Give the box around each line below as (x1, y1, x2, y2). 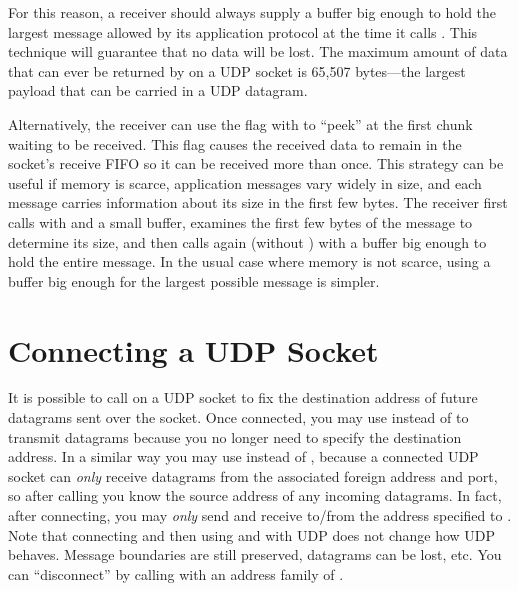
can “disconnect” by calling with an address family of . (8, 563, 344, 584)
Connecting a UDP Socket (8, 329, 379, 370)
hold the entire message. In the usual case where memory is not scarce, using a (8, 251, 491, 272)
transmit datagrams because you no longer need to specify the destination (8, 426, 462, 447)
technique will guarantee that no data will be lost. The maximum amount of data (8, 41, 508, 62)
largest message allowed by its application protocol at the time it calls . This (8, 21, 478, 42)
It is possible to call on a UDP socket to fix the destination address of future (8, 387, 478, 408)
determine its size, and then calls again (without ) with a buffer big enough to (8, 231, 487, 252)
